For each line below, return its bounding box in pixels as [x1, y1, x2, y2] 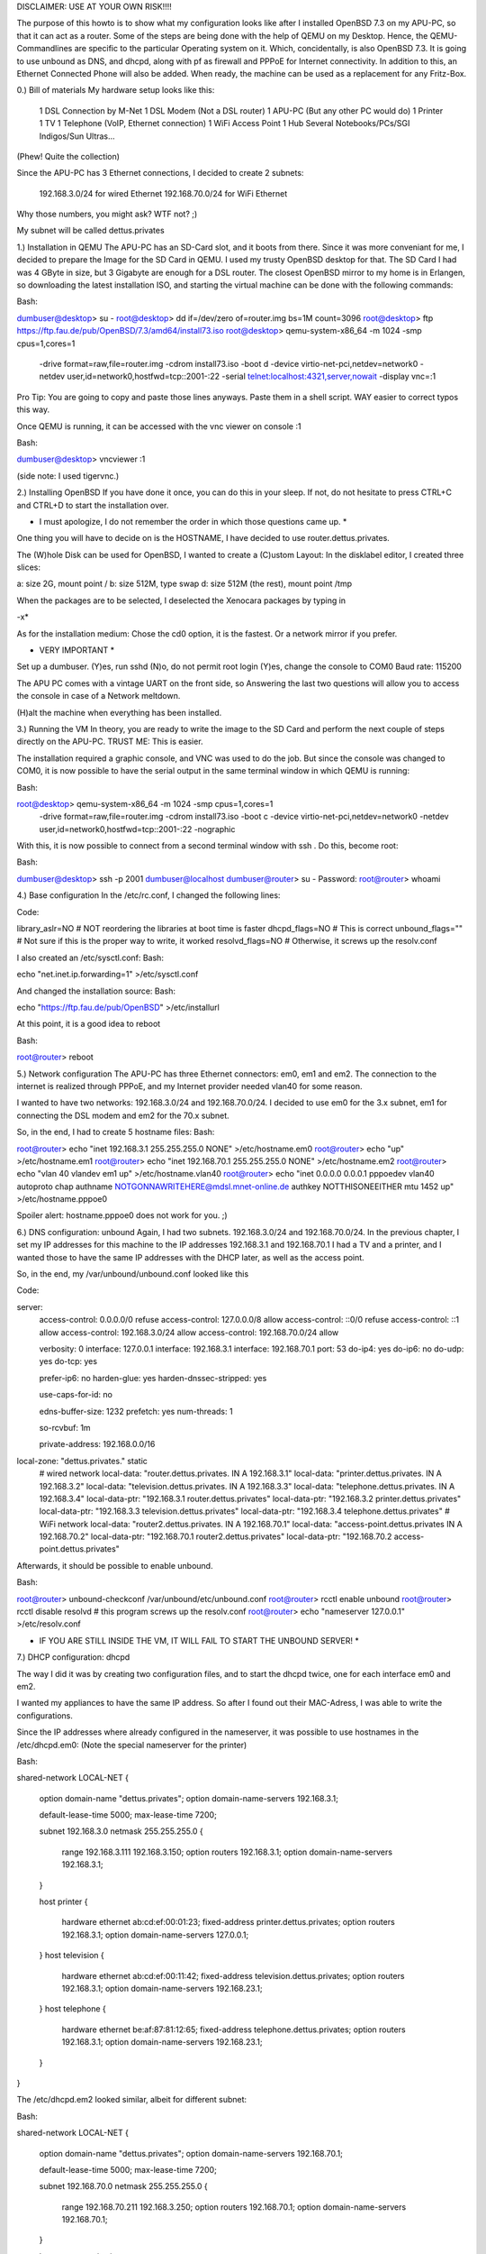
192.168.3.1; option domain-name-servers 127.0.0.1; [61, 1929, 249, 1940]
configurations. [16, 1709, 74, 1721]
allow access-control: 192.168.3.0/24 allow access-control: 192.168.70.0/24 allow [39, 1326, 339, 1338]
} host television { [39, 1950, 104, 1961]
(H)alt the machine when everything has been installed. [16, 707, 222, 718]
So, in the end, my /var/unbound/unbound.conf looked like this [16, 1269, 249, 1279]
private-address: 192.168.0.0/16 [39, 1439, 156, 1450]
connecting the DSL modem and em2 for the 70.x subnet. [16, 1110, 229, 1121]
